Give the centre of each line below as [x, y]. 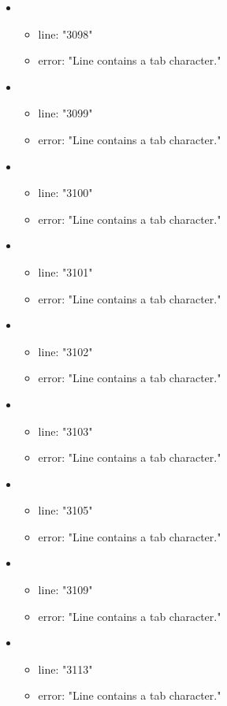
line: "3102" [65, 351]
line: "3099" [65, 113]
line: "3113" [65, 669]
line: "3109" [65, 590]
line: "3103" [65, 431]
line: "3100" [65, 193]
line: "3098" [65, 33]
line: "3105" [65, 510]
